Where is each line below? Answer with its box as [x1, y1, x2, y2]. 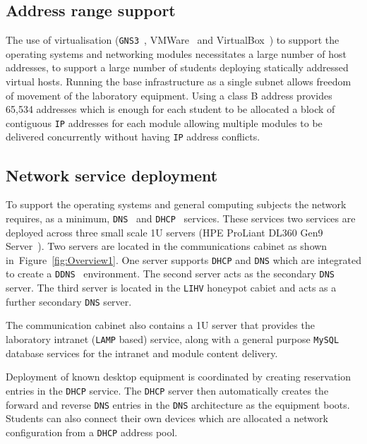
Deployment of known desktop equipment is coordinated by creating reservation [6, 369, 351, 384]
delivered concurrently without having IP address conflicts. [6, 129, 260, 144]
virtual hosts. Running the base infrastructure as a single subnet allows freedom [6, 74, 351, 89]
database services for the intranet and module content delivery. [6, 345, 278, 360]
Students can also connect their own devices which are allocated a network [6, 411, 328, 426]
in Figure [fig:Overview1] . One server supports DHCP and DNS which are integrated [6, 252, 361, 267]
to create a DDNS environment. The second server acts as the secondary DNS [6, 266, 335, 281]
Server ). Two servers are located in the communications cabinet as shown [6, 239, 327, 253]
